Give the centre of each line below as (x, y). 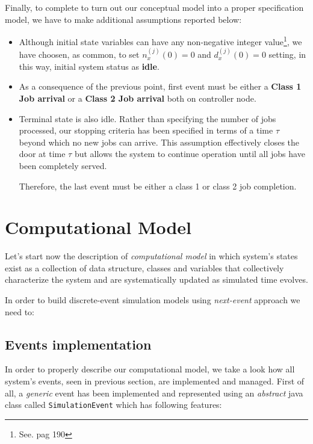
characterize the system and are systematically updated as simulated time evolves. (156, 279)
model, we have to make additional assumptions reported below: (123, 19)
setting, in (287, 54)
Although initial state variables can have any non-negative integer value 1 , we (160, 41)
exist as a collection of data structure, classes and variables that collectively (144, 267)
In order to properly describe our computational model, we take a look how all (150, 369)
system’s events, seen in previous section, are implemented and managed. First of (155, 381)
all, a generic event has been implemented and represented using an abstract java (154, 393)
